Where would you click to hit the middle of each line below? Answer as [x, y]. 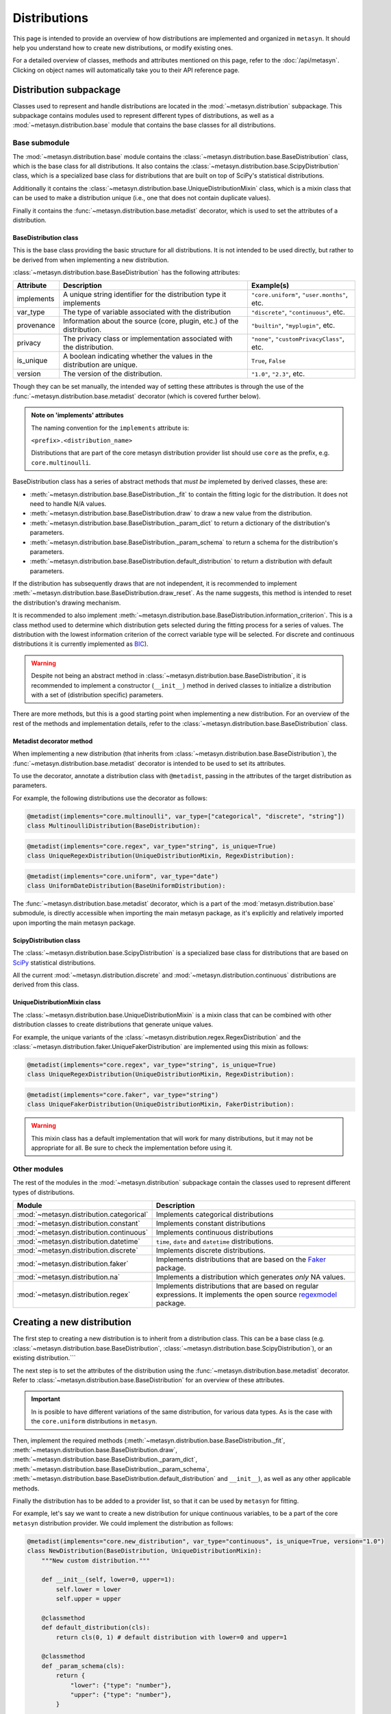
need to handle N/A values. [68, 503]
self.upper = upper [88, 1599]
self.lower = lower [88, 1589]
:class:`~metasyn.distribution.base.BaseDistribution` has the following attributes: [126, 273]
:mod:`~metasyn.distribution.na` [68, 1277]
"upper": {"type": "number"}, [121, 1694]
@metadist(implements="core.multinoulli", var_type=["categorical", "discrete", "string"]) [186, 816]
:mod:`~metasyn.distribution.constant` [78, 1223]
